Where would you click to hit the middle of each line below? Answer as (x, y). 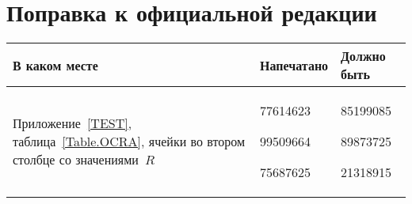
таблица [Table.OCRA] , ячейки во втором (129, 142)
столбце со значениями (76, 160)
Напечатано (294, 65)
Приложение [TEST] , (72, 123)
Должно (363, 56)
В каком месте (55, 65)
